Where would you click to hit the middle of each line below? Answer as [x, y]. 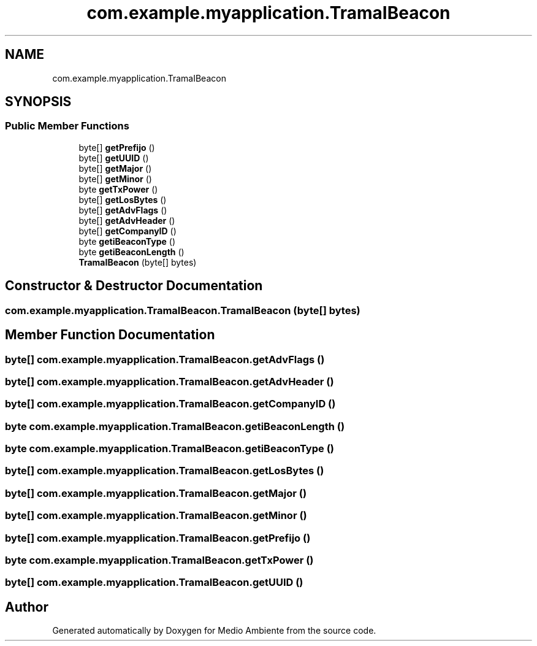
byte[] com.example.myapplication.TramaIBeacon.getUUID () [154, 583]
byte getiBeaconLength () [131, 252]
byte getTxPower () [118, 189]
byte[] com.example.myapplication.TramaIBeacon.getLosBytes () [165, 471]
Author [27, 607]
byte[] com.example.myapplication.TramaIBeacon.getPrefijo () [158, 538]
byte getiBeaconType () [127, 241]
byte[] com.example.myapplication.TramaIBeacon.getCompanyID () [170, 404]
